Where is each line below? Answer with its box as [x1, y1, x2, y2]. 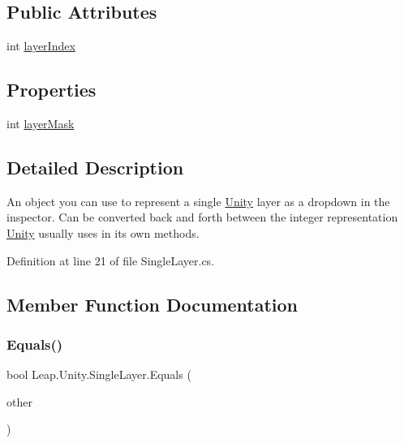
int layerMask [6, 115, 75, 131]
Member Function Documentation [6, 291, 299, 316]
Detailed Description [6, 154, 184, 179]
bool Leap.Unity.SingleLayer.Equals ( [6, 366, 191, 383]
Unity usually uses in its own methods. [6, 224, 200, 241]
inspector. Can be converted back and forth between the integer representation [6, 209, 398, 226]
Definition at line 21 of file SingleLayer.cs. [6, 252, 215, 269]
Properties [6, 77, 97, 102]
